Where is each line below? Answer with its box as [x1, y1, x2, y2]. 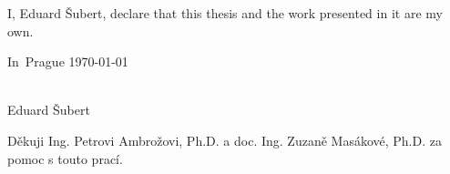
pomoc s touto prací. [7, 148, 123, 168]
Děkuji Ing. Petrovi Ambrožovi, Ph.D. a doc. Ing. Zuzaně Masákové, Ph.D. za [7, 130, 442, 149]
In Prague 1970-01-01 [7, 52, 128, 71]
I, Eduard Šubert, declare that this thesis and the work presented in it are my [7, 4, 443, 22]
